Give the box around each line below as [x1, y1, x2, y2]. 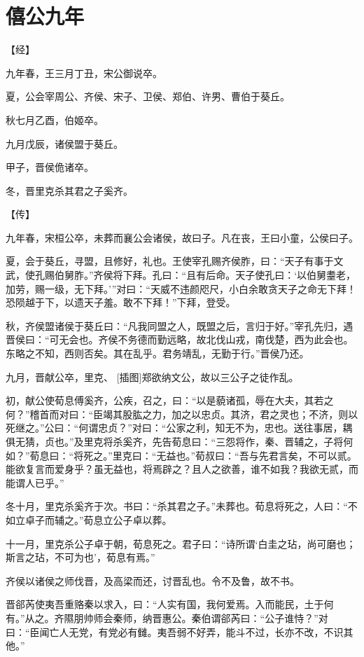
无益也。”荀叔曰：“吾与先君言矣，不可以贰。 [156, 448, 357, 462]
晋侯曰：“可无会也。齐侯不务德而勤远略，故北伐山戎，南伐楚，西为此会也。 [6, 332, 353, 347]
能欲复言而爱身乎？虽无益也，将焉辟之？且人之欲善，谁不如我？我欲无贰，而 [6, 462, 358, 476]
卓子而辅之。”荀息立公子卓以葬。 [24, 512, 172, 527]
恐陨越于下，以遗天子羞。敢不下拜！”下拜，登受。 [6, 295, 236, 310]
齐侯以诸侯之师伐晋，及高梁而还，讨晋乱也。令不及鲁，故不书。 [6, 573, 300, 588]
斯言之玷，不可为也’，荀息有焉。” [6, 550, 155, 565]
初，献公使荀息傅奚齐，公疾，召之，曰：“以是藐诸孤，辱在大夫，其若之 [6, 393, 334, 408]
